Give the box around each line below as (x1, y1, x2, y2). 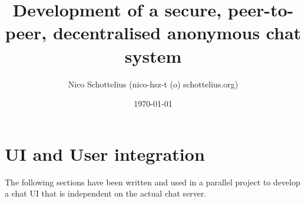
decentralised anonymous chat (52, 21, 301, 45)
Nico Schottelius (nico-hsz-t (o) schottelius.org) (68, 77, 238, 90)
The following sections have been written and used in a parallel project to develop (5, 175, 301, 188)
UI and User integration (5, 141, 205, 165)
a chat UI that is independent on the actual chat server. (5, 187, 207, 199)
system (124, 43, 182, 67)
